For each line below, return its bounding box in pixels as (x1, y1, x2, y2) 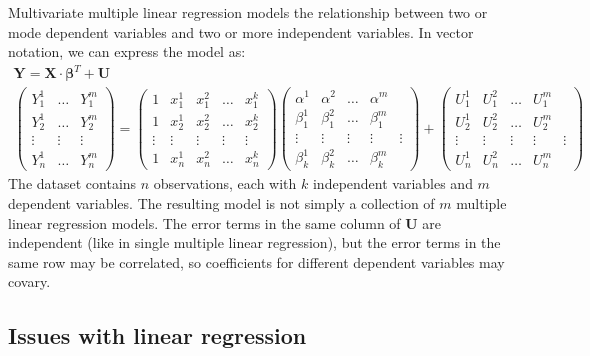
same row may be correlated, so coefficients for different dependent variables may (8, 251, 505, 272)
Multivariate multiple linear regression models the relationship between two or (8, 2, 488, 22)
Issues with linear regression (8, 320, 307, 351)
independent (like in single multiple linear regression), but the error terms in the (8, 232, 501, 253)
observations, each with (153, 173, 297, 194)
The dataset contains (8, 173, 137, 194)
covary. (8, 271, 51, 292)
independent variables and (312, 173, 473, 194)
